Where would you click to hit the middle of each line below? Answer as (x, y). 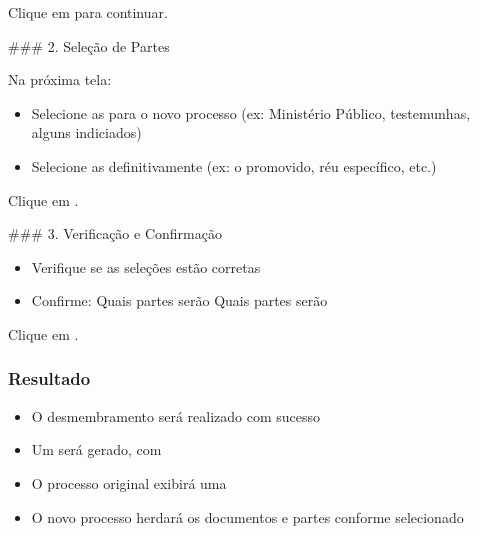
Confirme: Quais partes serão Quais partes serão (179, 300)
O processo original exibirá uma (129, 482)
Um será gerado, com (96, 449)
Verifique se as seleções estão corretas (146, 266)
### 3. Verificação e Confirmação (115, 233)
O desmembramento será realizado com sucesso (175, 415)
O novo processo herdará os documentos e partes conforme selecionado (247, 516)
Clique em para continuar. (88, 12)
